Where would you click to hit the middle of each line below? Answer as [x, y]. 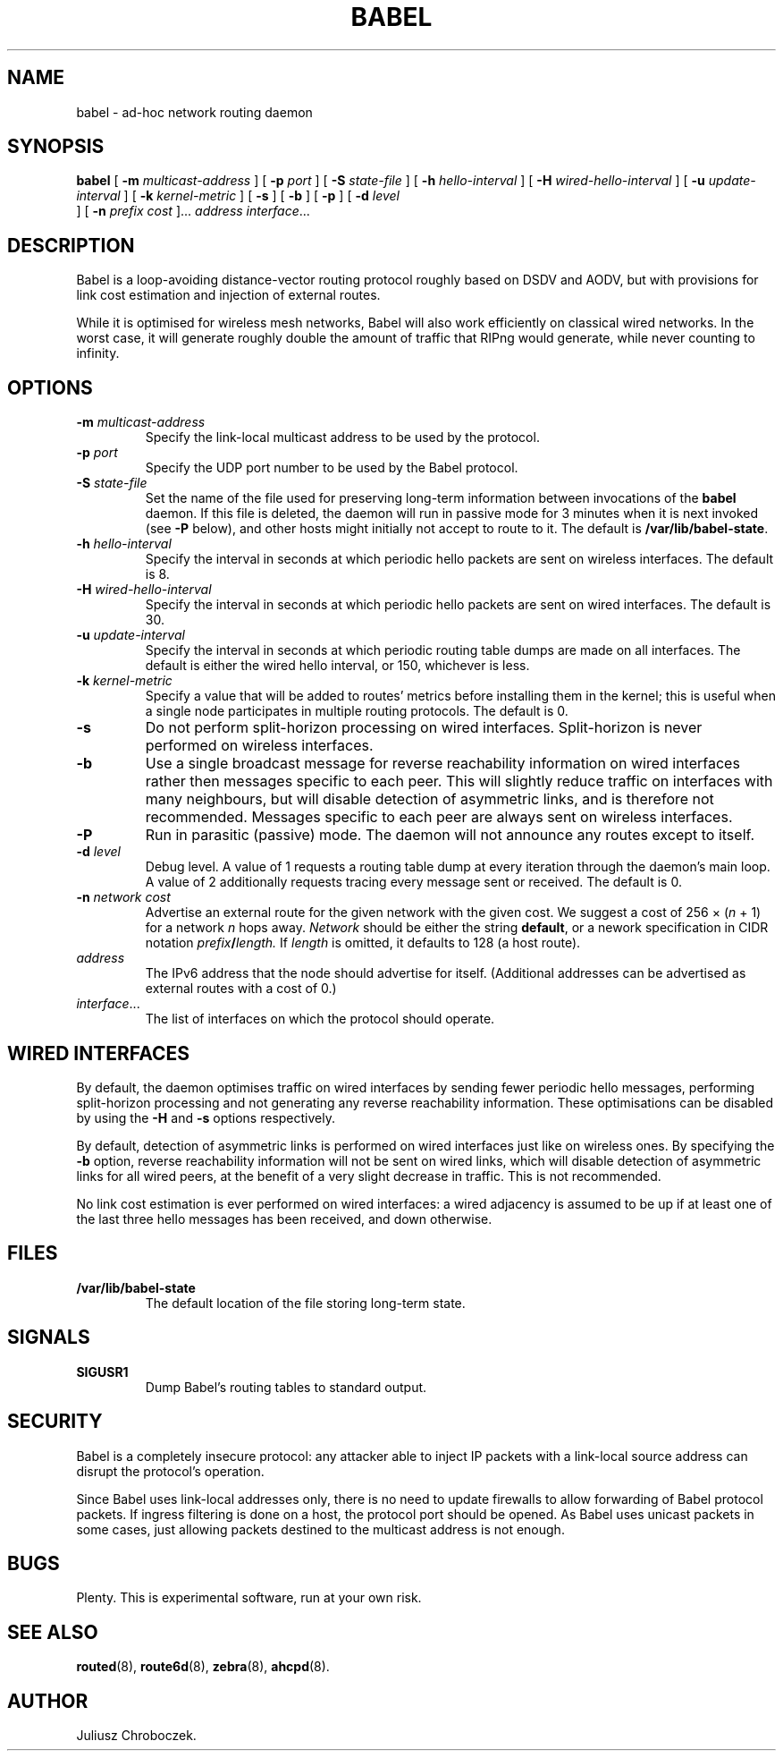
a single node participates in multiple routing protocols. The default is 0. [357, 711]
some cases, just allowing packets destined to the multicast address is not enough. [320, 1529]
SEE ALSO [53, 1632]
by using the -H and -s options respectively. [206, 1117]
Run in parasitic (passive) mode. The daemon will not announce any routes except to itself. [450, 835]
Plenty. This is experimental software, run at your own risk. [249, 1598]
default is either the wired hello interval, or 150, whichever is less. [337, 666]
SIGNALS [49, 1338]
